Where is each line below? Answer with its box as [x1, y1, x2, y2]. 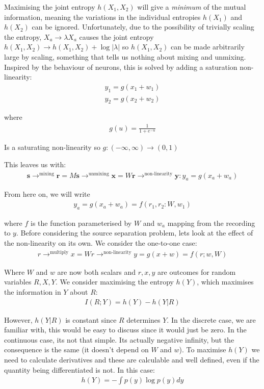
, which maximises [197, 276, 254, 287]
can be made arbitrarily [171, 41, 245, 52]
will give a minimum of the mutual [137, 2, 246, 12]
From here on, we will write [4, 189, 90, 199]
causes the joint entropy [79, 31, 154, 42]
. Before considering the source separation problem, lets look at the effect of [16, 227, 253, 238]
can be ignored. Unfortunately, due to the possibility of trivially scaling [32, 21, 254, 32]
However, [4, 314, 33, 325]
